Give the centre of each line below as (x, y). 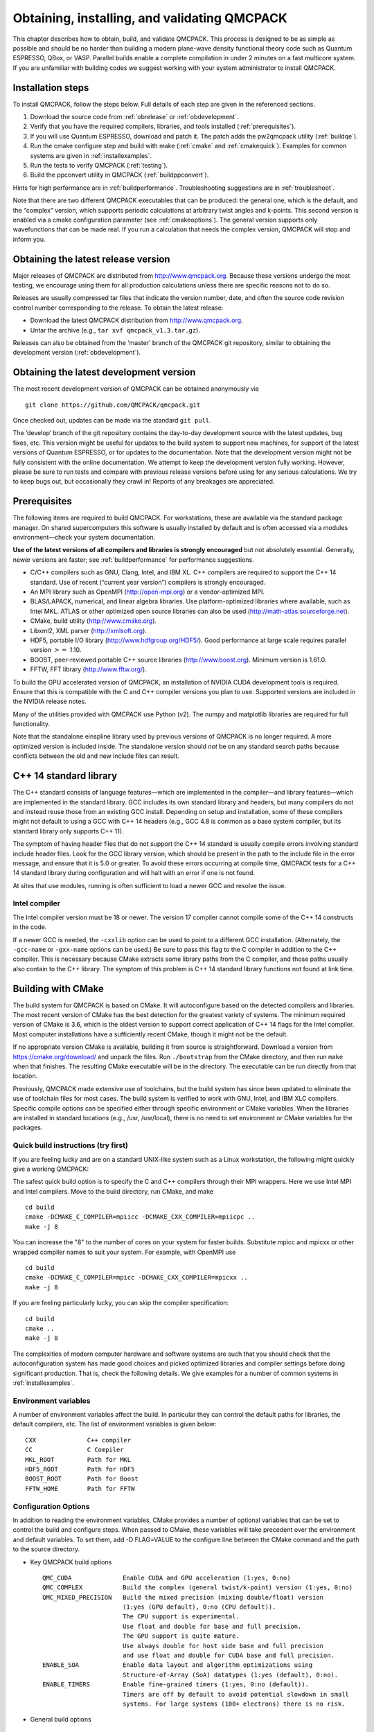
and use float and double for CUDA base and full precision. (229, 1655)
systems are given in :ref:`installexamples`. (91, 155)
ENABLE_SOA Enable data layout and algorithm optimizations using (178, 1665)
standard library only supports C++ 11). (68, 831)
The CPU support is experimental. (181, 1617)
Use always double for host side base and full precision (223, 1646)
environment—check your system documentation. (84, 538)
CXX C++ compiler (78, 1440)
